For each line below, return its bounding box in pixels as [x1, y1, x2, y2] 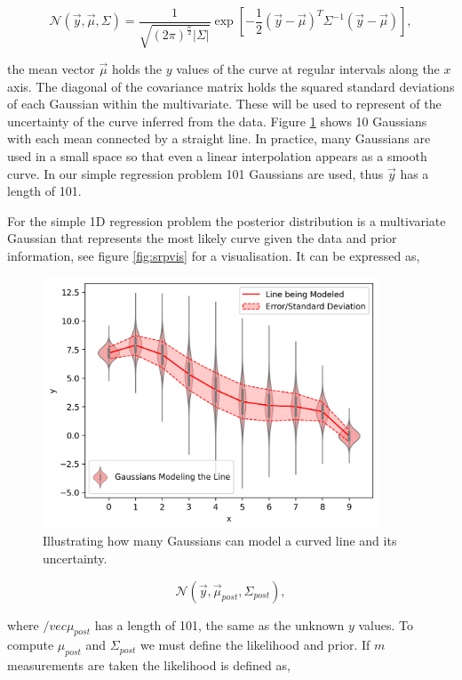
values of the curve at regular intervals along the [176, 59, 440, 77]
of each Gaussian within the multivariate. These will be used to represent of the [7, 94, 442, 113]
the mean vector [7, 59, 95, 77]
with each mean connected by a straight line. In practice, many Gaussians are [7, 129, 431, 148]
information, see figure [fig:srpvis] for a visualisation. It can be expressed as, [7, 246, 420, 264]
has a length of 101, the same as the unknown [94, 615, 345, 634]
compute [7, 635, 54, 654]
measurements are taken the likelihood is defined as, [7, 656, 291, 675]
